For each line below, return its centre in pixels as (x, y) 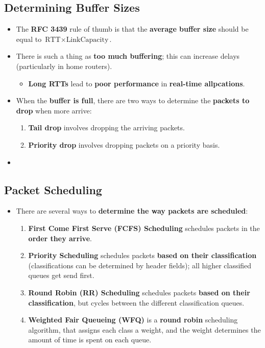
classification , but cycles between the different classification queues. (136, 302)
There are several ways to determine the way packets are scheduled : (132, 211)
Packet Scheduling (53, 189)
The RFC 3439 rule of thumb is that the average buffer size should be (132, 29)
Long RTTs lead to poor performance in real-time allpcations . (137, 83)
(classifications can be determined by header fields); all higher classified (140, 265)
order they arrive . (60, 238)
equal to (29, 39)
